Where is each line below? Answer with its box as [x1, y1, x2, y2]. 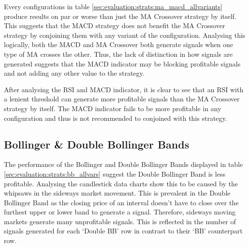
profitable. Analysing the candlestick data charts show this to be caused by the [4, 178, 238, 188]
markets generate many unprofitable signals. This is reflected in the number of [4, 216, 236, 226]
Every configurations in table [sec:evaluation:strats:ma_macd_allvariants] [4, 1, 222, 11]
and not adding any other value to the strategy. [4, 68, 145, 78]
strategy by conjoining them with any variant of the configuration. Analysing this [4, 30, 246, 40]
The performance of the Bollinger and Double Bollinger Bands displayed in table [4, 159, 243, 169]
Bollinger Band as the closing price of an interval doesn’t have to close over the [4, 197, 239, 207]
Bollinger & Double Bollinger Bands [4, 136, 190, 151]
